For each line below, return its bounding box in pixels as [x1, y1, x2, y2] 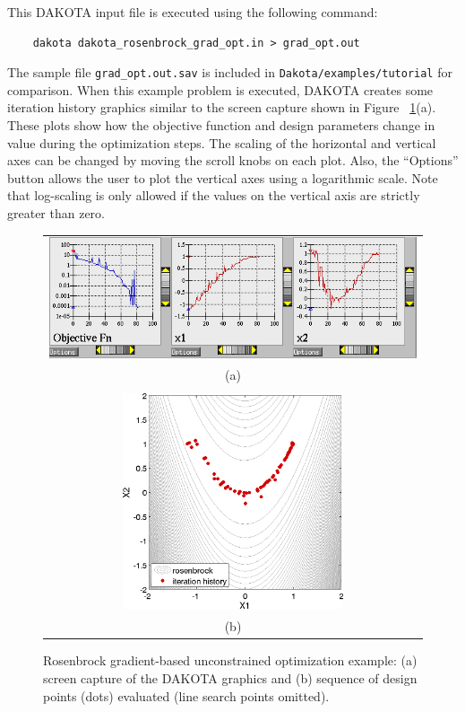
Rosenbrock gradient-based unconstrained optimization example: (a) [43, 651, 418, 670]
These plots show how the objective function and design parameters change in [7, 116, 435, 135]
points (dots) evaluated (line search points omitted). [43, 686, 330, 705]
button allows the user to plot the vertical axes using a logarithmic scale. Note [7, 168, 438, 187]
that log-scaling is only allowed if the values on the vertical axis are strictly [7, 186, 420, 205]
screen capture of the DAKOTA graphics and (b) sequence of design [43, 668, 418, 687]
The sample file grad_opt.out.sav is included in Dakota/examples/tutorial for [7, 63, 452, 82]
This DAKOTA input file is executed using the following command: [7, 3, 378, 21]
